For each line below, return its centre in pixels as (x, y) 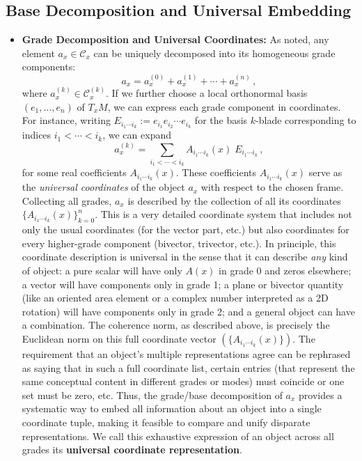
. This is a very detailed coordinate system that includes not (223, 214)
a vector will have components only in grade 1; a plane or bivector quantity (183, 284)
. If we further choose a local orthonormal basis (206, 93)
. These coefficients (216, 172)
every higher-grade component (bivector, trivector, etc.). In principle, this (179, 243)
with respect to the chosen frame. (272, 187)
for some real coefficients (74, 172)
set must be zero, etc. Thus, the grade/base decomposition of (152, 394)
